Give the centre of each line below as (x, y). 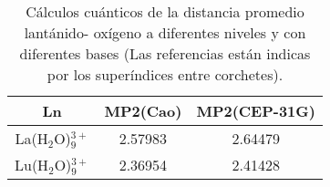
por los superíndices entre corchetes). (165, 74)
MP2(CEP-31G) (256, 111)
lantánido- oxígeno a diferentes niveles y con (165, 32)
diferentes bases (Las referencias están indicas (165, 53)
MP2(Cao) (143, 111)
